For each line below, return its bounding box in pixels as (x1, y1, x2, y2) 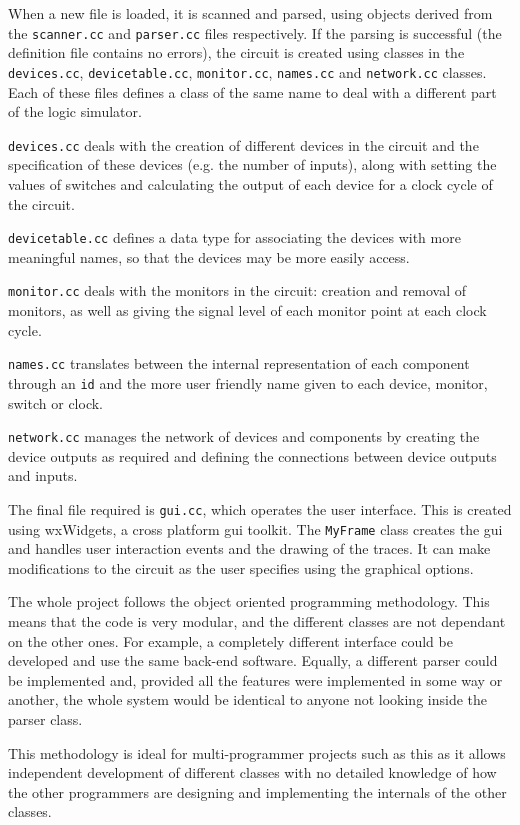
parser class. (8, 709, 83, 730)
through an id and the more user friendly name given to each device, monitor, (8, 372, 488, 393)
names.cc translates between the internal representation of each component (8, 353, 470, 374)
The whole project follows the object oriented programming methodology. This (8, 591, 490, 612)
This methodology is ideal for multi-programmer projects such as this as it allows (8, 742, 506, 763)
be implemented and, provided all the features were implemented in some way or (8, 669, 503, 690)
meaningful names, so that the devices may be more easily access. (8, 246, 410, 267)
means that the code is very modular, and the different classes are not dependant (8, 611, 506, 632)
